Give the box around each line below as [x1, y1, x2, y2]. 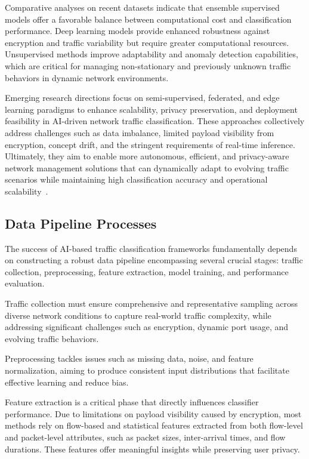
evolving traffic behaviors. [5, 332, 99, 344]
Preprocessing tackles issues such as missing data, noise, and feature [5, 352, 254, 365]
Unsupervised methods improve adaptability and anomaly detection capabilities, [5, 48, 298, 60]
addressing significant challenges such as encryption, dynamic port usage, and [5, 321, 289, 333]
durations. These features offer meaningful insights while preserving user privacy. [5, 442, 300, 455]
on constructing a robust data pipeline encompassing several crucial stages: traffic [5, 254, 303, 266]
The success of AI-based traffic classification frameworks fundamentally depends [5, 242, 297, 254]
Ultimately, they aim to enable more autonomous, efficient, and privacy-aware [5, 150, 289, 162]
